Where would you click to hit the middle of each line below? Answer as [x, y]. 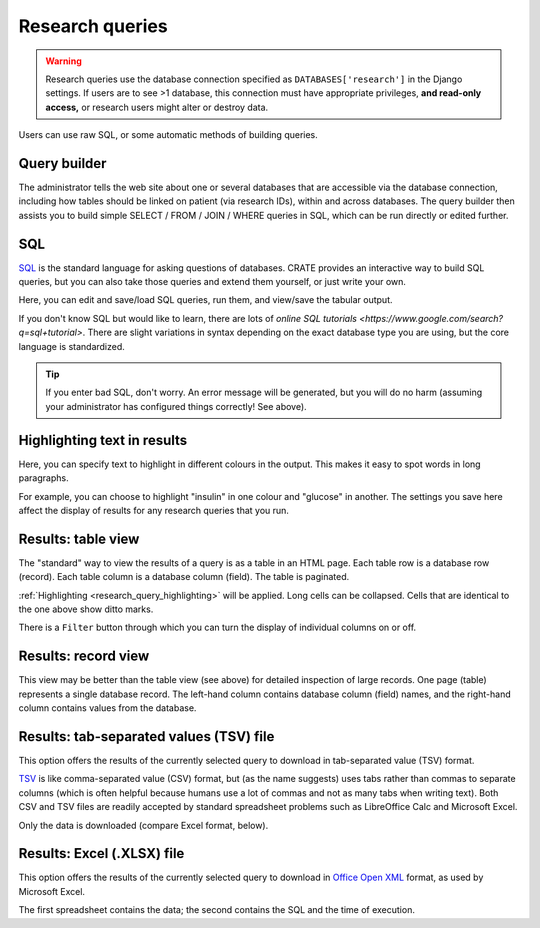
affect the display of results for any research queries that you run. [154, 510]
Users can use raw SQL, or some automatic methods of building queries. [168, 135]
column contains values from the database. [107, 708]
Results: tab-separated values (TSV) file [146, 736]
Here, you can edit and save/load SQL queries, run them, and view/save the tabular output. [206, 300]
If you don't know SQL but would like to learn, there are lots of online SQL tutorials [187, 318]
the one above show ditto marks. [86, 609]
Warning [63, 61]
